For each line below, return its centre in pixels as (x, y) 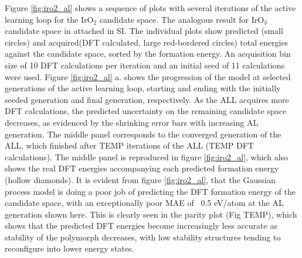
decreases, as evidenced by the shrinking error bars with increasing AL (132, 122)
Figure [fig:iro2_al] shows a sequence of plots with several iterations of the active (150, 8)
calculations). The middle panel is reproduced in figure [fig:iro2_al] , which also (147, 156)
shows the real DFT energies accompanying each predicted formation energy (142, 168)
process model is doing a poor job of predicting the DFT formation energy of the (150, 191)
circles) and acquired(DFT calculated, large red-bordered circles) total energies (147, 42)
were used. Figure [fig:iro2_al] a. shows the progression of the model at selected (148, 76)
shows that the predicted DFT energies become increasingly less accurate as (141, 226)
